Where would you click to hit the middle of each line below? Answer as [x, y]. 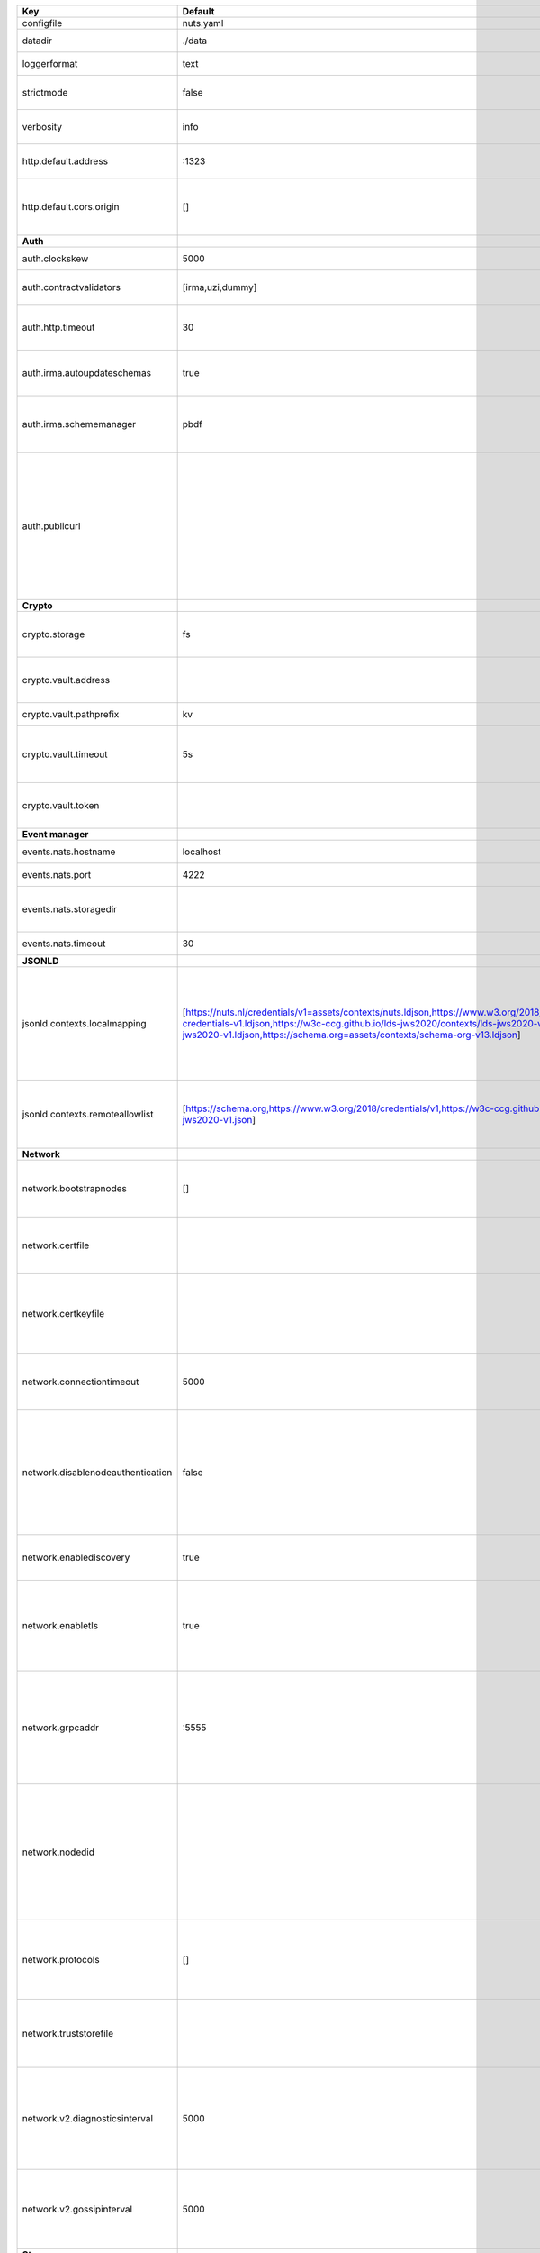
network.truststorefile [68, 2034]
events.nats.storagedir [69, 909]
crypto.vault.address [66, 680]
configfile [42, 23]
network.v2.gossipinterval [77, 2209]
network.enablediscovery [76, 1557]
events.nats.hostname [69, 852]
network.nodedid [58, 1852]
